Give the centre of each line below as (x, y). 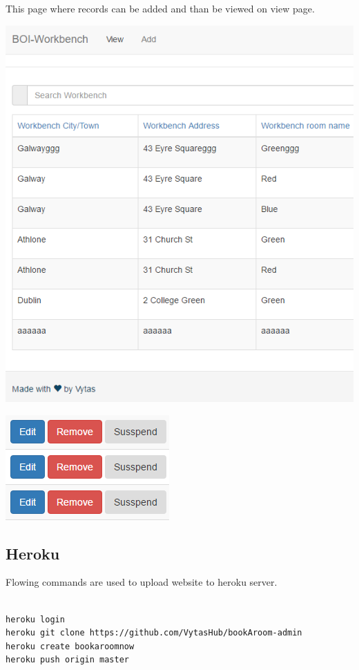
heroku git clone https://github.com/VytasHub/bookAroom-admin (154, 633)
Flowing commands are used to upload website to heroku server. (142, 582)
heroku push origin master (67, 660)
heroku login (35, 619)
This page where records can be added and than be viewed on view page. (160, 8)
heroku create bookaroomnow (70, 646)
